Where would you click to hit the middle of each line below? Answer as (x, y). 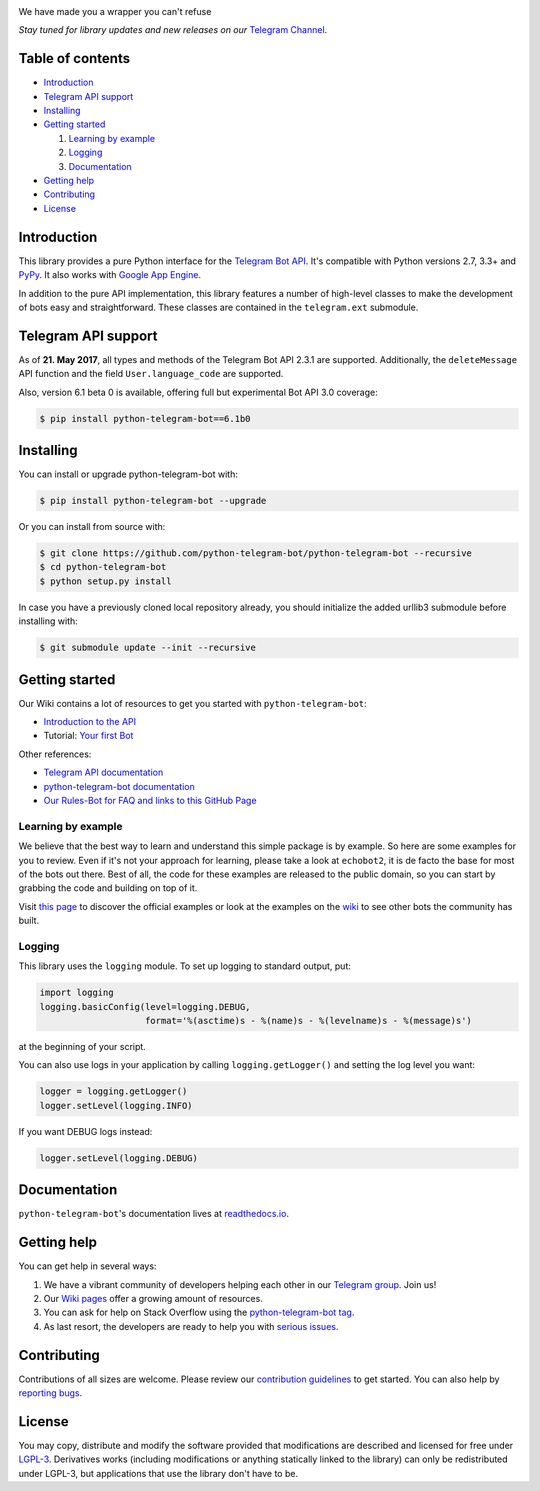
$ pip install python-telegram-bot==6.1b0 (145, 418)
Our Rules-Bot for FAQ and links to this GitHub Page (150, 800)
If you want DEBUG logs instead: (85, 1131)
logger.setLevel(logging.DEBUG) (119, 1158)
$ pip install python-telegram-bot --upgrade (153, 501)
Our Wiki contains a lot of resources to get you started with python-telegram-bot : (192, 703)
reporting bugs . (50, 1392)
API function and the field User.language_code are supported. (151, 374)
